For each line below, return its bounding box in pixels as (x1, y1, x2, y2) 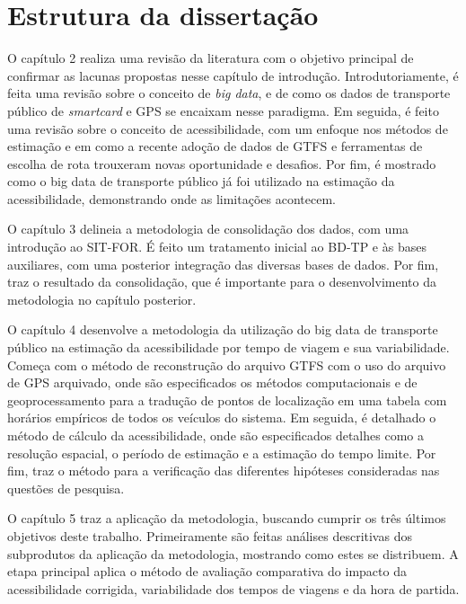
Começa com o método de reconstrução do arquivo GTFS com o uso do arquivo (7, 355, 446, 374)
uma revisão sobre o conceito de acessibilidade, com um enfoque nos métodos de (7, 119, 448, 138)
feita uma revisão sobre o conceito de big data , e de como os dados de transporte (7, 84, 451, 102)
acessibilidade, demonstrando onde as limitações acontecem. (7, 189, 336, 208)
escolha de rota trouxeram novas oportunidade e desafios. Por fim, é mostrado (7, 154, 436, 173)
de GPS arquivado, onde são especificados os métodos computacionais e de (7, 373, 418, 392)
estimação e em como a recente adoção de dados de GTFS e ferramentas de (7, 137, 423, 155)
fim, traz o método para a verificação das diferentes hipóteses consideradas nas (7, 461, 440, 480)
